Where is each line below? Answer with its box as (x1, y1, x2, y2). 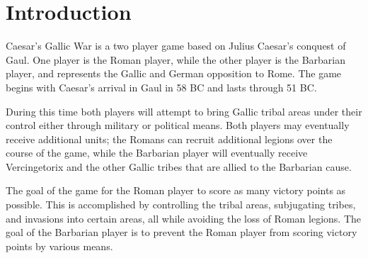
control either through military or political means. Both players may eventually (6, 118, 350, 133)
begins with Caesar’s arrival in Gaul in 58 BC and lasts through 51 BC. (6, 79, 317, 94)
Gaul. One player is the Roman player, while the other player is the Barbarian (6, 52, 345, 67)
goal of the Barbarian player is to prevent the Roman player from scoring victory (6, 225, 357, 240)
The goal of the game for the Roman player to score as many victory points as (6, 183, 346, 198)
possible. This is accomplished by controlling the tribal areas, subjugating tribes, (6, 197, 356, 212)
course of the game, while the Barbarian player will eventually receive (6, 145, 308, 160)
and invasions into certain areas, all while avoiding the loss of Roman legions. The (6, 211, 361, 225)
